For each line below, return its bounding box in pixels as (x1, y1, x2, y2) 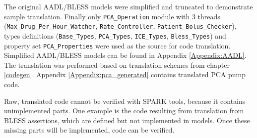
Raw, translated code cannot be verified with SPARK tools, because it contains (4, 95, 246, 106)
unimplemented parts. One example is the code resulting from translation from (4, 105, 244, 116)
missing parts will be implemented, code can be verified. (4, 125, 175, 135)
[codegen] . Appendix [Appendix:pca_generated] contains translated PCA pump (4, 69, 246, 80)
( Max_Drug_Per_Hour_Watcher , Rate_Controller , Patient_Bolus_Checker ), (4, 21, 237, 31)
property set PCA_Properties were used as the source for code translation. (4, 40, 231, 50)
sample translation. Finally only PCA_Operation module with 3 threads (4, 11, 220, 21)
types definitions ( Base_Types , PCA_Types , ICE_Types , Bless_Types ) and (4, 30, 226, 41)
